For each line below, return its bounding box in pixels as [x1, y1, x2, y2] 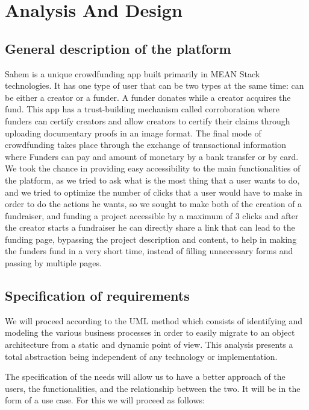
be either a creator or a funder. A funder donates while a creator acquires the [5, 91, 291, 103]
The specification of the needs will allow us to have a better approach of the [5, 370, 286, 383]
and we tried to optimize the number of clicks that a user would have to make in [5, 185, 302, 198]
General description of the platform [5, 39, 231, 57]
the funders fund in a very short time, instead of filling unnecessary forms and [5, 245, 293, 257]
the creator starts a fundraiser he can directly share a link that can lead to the [5, 221, 295, 234]
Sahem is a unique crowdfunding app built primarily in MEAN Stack [5, 67, 260, 80]
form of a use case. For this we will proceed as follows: [5, 394, 205, 406]
